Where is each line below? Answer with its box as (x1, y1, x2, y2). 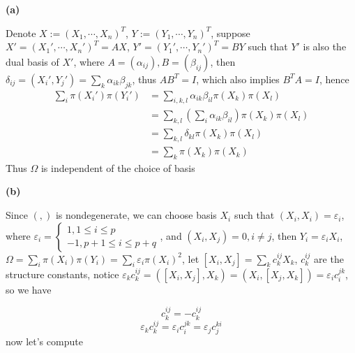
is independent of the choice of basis (40, 160, 195, 175)
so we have (6, 282, 52, 296)
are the (314, 251, 344, 266)
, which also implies (196, 71, 280, 86)
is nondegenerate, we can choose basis (55, 208, 217, 222)
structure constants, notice (6, 266, 119, 281)
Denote (6, 25, 36, 40)
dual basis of (6, 54, 59, 69)
